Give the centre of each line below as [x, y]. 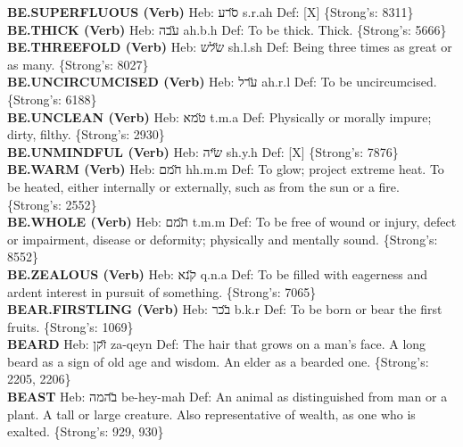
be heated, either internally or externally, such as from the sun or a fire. [203, 186]
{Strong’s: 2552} [52, 204]
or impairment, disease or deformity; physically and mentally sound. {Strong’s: [223, 239]
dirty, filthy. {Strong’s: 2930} [86, 134]
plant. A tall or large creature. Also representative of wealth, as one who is [211, 414]
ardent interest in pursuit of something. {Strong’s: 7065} [162, 291]
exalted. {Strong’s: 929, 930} [86, 431]
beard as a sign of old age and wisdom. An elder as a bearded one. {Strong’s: [218, 361]
